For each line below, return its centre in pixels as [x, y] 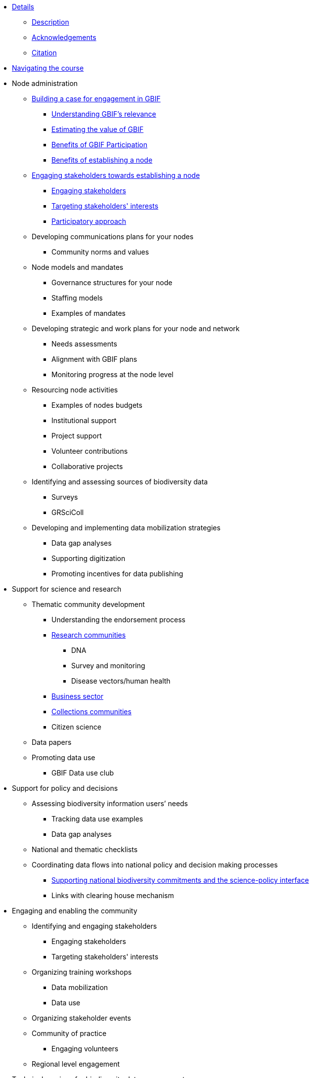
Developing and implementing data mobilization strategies [126, 528]
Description [50, 22]
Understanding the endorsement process [118, 620]
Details [23, 7]
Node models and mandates [78, 267]
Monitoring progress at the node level [112, 374]
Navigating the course [48, 68]
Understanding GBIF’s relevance [104, 114]
